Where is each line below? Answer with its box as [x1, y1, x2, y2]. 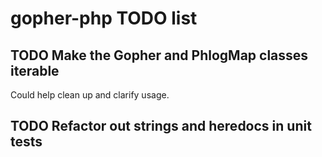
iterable [10, 62, 60, 79]
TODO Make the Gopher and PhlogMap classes [10, 47, 309, 64]
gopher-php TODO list [10, 7, 198, 30]
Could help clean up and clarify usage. [10, 89, 170, 101]
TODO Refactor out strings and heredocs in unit [10, 118, 312, 135]
